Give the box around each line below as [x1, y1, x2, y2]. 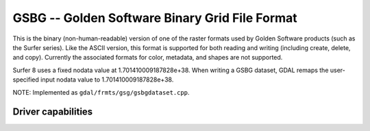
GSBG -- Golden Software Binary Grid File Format [12, 10, 297, 25]
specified [12, 75, 39, 84]
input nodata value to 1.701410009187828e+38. [40, 75, 174, 84]
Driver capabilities [12, 106, 93, 118]
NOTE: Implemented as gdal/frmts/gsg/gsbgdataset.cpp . [12, 88, 190, 96]
